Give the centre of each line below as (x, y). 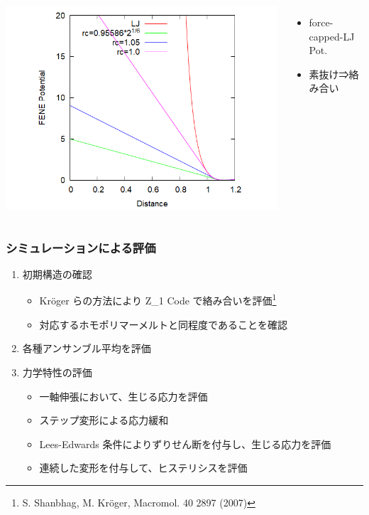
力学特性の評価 (57, 372)
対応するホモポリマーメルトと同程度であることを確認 (163, 324)
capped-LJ (332, 36)
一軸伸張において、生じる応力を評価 (123, 396)
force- (321, 22)
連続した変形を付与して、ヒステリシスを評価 (143, 468)
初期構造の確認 (57, 274)
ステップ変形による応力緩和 (104, 420)
